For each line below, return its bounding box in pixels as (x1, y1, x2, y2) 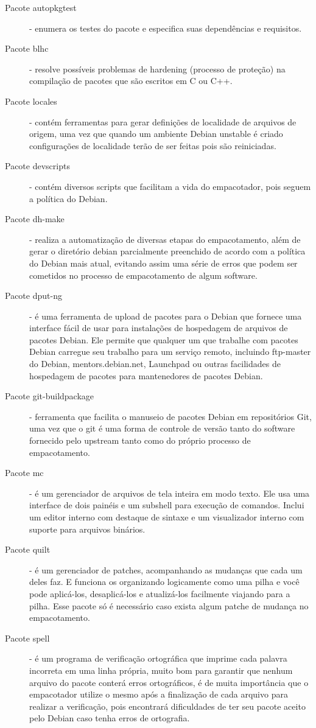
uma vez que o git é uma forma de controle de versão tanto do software (29, 422, 295, 435)
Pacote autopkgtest (5, 1, 77, 13)
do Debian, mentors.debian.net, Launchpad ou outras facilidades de (29, 357, 281, 370)
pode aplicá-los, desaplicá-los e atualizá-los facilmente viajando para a (29, 587, 290, 600)
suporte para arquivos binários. (29, 522, 146, 535)
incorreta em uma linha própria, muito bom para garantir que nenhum (29, 663, 293, 676)
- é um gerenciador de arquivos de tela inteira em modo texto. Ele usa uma (29, 486, 310, 499)
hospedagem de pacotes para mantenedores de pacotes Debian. (29, 369, 263, 382)
